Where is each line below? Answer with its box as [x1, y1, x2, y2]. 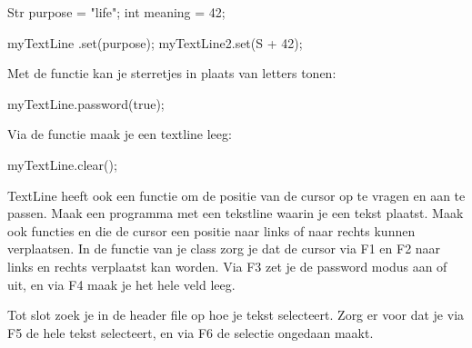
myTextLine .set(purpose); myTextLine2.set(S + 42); [7, 33, 303, 52]
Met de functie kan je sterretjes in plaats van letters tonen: [7, 64, 336, 83]
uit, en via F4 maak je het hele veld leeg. [7, 274, 236, 293]
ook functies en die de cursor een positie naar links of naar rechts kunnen [7, 221, 416, 240]
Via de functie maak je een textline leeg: [7, 124, 232, 144]
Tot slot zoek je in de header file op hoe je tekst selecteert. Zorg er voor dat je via [7, 305, 465, 324]
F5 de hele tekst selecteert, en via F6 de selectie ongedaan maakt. [7, 323, 374, 342]
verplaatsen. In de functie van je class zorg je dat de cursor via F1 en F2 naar [7, 239, 441, 258]
